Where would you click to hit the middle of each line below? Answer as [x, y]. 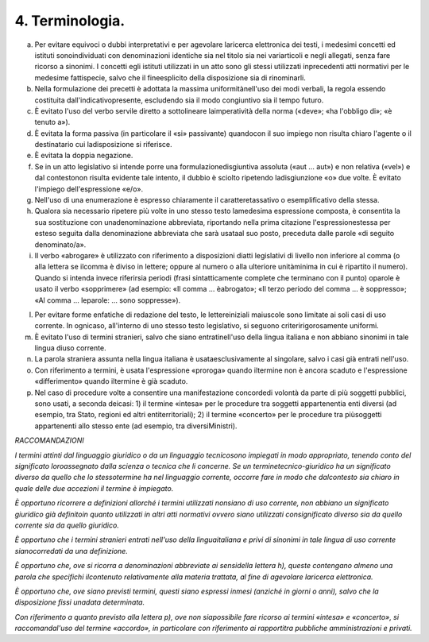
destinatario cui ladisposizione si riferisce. [103, 145]
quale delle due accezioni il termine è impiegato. [94, 488]
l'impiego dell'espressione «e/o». [89, 189]
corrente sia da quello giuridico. [67, 525]
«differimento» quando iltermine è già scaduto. [111, 381]
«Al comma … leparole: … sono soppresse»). [108, 300]
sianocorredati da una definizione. [71, 551]
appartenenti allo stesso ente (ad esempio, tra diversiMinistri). [136, 426]
